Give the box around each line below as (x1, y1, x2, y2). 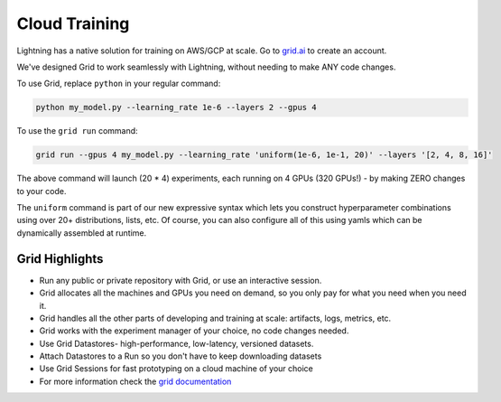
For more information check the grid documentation (39, 376, 232, 387)
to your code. (16, 185, 67, 196)
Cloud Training (16, 14, 130, 33)
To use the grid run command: (16, 126, 139, 136)
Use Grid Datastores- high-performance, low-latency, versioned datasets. (39, 338, 314, 349)
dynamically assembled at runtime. (16, 227, 147, 238)
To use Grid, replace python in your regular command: (16, 78, 221, 89)
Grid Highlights (16, 251, 104, 266)
